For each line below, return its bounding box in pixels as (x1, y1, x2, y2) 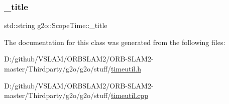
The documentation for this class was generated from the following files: (4, 36, 225, 47)
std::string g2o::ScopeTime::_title (4, 20, 107, 30)
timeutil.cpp (111, 90, 148, 100)
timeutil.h (111, 63, 141, 73)
